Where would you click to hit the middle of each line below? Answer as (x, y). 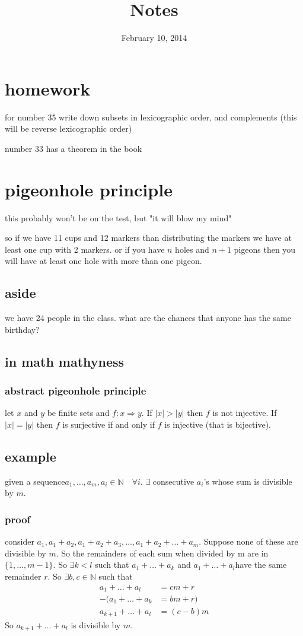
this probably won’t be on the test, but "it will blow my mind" (118, 217)
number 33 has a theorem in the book (74, 148)
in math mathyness (65, 361)
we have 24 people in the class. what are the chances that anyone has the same (148, 318)
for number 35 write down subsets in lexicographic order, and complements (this (151, 117)
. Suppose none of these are (248, 541)
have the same (261, 565)
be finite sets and (78, 413)
